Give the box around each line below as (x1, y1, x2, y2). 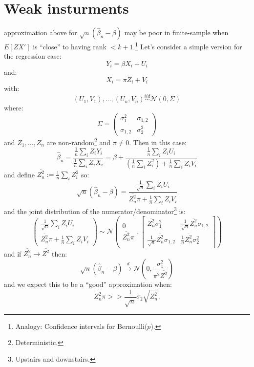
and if (4, 248, 21, 259)
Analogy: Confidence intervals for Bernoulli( (15, 321, 148, 331)
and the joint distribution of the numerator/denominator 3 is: (4, 204, 186, 216)
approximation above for (4, 27, 77, 38)
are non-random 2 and (46, 136, 110, 147)
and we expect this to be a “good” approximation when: (4, 279, 172, 289)
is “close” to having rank (33, 41, 106, 51)
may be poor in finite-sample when (124, 27, 229, 38)
